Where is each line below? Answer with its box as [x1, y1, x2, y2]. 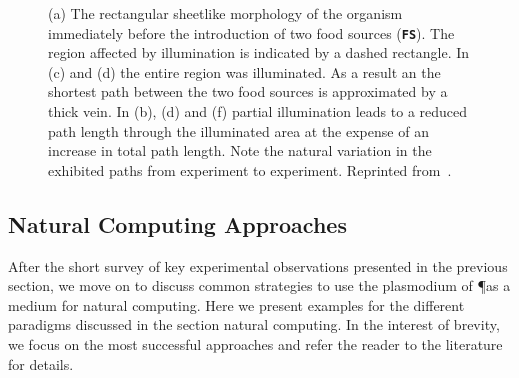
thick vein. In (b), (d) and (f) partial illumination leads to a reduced [48, 101, 468, 122]
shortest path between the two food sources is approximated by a [48, 81, 448, 102]
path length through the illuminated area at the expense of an [48, 120, 429, 141]
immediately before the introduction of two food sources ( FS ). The [48, 22, 455, 43]
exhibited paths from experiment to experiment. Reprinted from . [48, 159, 452, 180]
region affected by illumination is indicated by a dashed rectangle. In [48, 42, 470, 63]
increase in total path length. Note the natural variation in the [48, 140, 432, 161]
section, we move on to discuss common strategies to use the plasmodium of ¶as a [8, 275, 511, 296]
